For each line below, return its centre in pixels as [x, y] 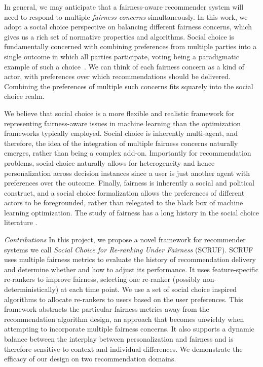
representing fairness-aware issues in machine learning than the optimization [122, 123]
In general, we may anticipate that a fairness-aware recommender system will [124, 7]
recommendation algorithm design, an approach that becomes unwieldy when [124, 319]
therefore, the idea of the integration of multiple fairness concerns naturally [121, 143]
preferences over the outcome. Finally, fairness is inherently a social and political [129, 183]
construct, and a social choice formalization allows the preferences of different [124, 192]
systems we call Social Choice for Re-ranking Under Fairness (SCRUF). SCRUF [129, 249]
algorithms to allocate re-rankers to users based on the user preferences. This [124, 299]
